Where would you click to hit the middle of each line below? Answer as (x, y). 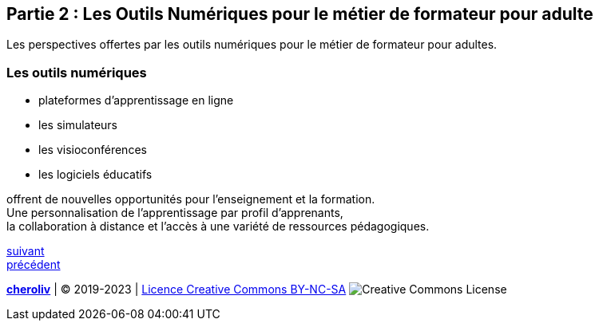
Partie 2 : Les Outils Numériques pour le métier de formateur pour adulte (300, 14)
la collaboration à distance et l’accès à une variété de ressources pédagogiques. (218, 227)
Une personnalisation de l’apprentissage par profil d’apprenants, (175, 213)
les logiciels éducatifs (95, 175)
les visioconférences (93, 150)
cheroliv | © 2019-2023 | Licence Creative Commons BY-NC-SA (177, 290)
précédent (34, 265)
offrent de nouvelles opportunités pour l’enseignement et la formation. (191, 199)
